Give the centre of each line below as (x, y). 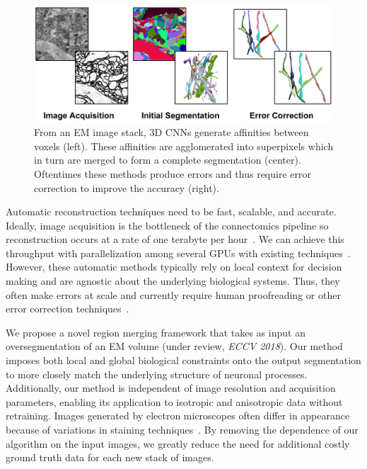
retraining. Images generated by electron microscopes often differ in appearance (178, 416)
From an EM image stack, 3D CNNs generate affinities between (171, 132)
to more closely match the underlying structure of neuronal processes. (157, 374)
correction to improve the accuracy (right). (127, 187)
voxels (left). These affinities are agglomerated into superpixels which (184, 146)
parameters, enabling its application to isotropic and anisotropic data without (174, 401)
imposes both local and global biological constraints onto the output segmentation (183, 360)
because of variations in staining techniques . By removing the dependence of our (182, 429)
